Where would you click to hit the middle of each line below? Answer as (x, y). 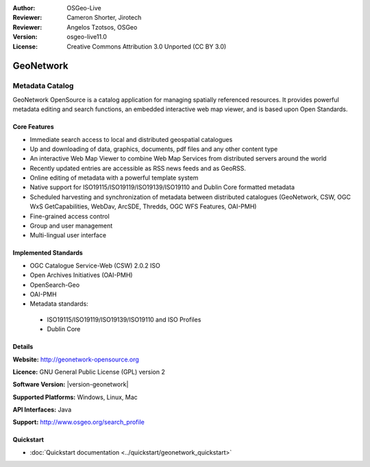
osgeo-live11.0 (87, 37)
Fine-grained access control (70, 216)
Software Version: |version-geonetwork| (71, 385)
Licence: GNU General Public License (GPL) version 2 (89, 372)
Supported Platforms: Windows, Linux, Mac (75, 397)
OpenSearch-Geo (55, 285)
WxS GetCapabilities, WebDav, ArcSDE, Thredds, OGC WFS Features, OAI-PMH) (143, 206)
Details (23, 347)
